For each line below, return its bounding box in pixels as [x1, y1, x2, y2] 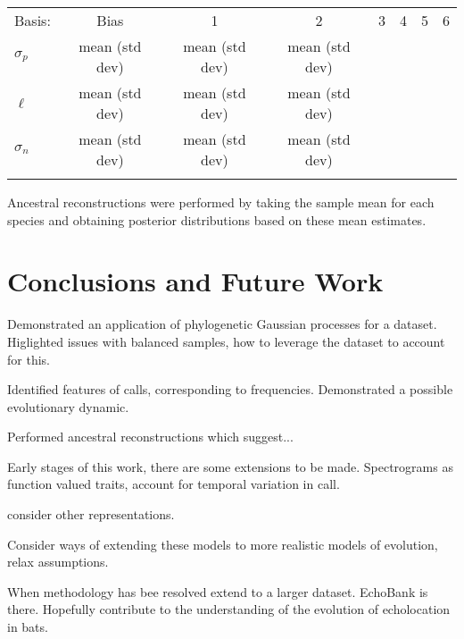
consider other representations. [7, 505, 175, 524]
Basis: [14, 10, 51, 30]
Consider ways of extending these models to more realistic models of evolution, [7, 534, 438, 553]
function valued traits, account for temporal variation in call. [7, 475, 340, 493]
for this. [7, 349, 50, 368]
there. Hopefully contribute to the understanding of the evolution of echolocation [7, 600, 451, 618]
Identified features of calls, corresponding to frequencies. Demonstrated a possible [7, 380, 453, 399]
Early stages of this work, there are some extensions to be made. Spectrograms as [7, 457, 453, 475]
